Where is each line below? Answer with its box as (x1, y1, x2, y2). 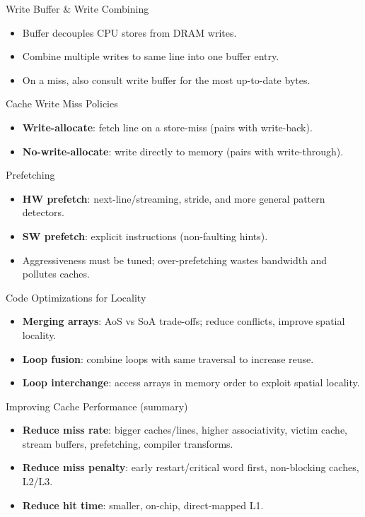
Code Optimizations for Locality (6, 290, 146, 304)
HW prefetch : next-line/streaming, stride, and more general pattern (22, 191, 325, 206)
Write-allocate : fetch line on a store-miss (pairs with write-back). (22, 119, 313, 134)
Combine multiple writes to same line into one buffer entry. (22, 49, 279, 64)
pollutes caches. (22, 266, 90, 281)
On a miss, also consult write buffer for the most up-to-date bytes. (22, 72, 311, 87)
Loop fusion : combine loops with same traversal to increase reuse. (22, 351, 314, 366)
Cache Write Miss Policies (6, 96, 118, 111)
